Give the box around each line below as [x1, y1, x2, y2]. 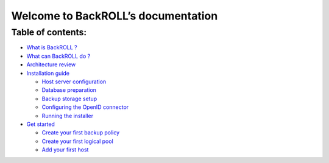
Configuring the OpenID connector [41, 103, 129, 111]
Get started [26, 120, 55, 128]
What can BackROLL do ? [26, 52, 91, 60]
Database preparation [41, 86, 97, 94]
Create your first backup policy [41, 129, 120, 136]
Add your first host [41, 146, 89, 153]
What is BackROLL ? [26, 44, 77, 51]
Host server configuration [41, 78, 107, 85]
